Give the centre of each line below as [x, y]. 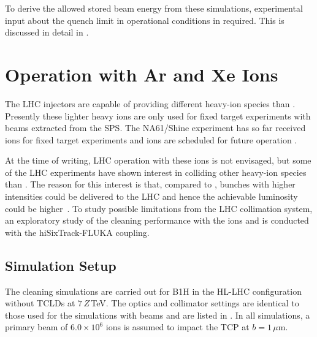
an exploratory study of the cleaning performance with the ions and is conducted [157, 220]
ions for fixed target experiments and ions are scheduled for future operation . [151, 139]
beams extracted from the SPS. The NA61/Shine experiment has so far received [155, 128]
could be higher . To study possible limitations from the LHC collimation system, [159, 208]
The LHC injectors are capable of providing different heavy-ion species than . [150, 103]
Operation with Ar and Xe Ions [142, 74]
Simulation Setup [61, 265]
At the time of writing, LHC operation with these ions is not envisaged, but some [158, 160]
